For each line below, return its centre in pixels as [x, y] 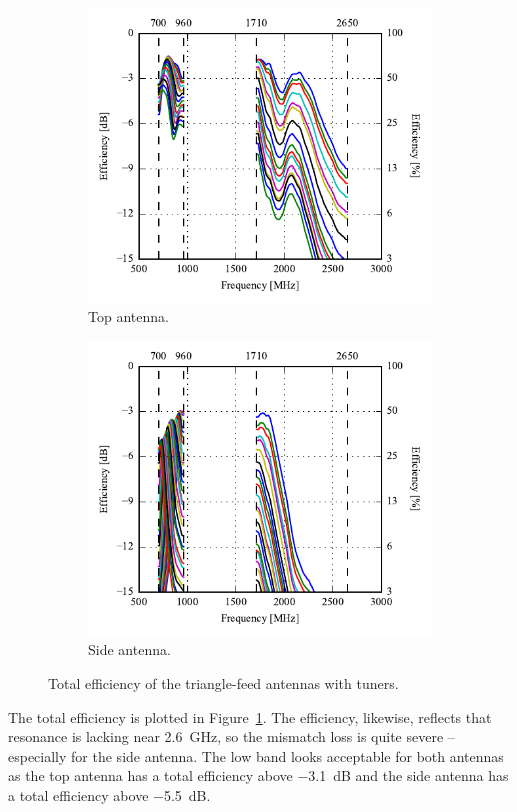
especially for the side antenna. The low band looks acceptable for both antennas [256, 755]
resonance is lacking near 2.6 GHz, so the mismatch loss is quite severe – [231, 736]
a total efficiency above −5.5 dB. [109, 795]
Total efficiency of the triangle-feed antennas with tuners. [223, 683]
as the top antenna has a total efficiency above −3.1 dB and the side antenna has [258, 775]
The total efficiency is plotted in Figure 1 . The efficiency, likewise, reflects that [250, 716]
